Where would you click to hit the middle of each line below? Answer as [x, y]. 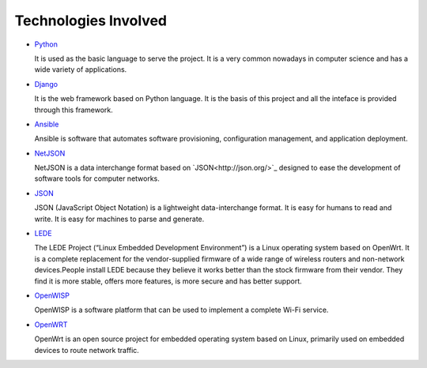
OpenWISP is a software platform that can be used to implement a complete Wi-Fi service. [181, 310]
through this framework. [74, 110]
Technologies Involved [91, 21]
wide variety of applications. [81, 69]
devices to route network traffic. [87, 350]
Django [46, 84]
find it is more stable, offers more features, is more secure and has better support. [168, 281]
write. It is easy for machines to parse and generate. [119, 219]
